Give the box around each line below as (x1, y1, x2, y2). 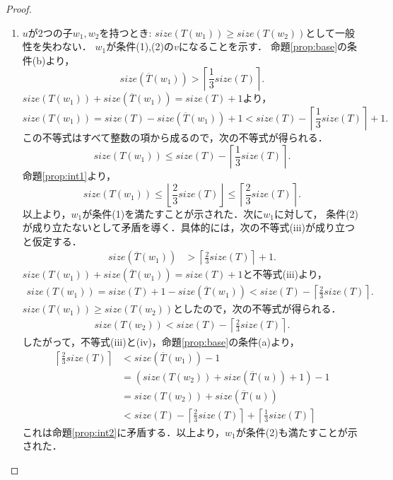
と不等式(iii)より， (242, 267, 327, 281)
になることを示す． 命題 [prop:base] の (178, 39, 348, 54)
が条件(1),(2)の (106, 39, 174, 54)
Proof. (6, 1, 32, 16)
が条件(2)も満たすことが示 (235, 424, 358, 439)
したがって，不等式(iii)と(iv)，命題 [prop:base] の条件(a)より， (22, 334, 300, 349)
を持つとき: (99, 25, 152, 40)
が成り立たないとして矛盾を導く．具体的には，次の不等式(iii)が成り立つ (22, 220, 355, 235)
